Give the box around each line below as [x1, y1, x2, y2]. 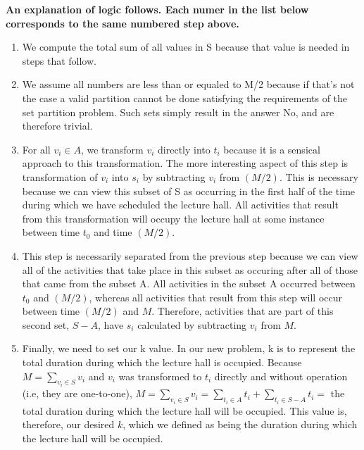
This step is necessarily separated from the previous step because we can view [22, 248, 358, 263]
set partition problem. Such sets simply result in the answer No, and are [22, 104, 334, 119]
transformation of [22, 169, 98, 184]
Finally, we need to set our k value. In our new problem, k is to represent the [22, 341, 356, 356]
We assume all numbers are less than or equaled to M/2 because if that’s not [22, 77, 355, 92]
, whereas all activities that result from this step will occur [89, 289, 342, 304]
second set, [22, 317, 70, 332]
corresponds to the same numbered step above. [6, 15, 239, 30]
